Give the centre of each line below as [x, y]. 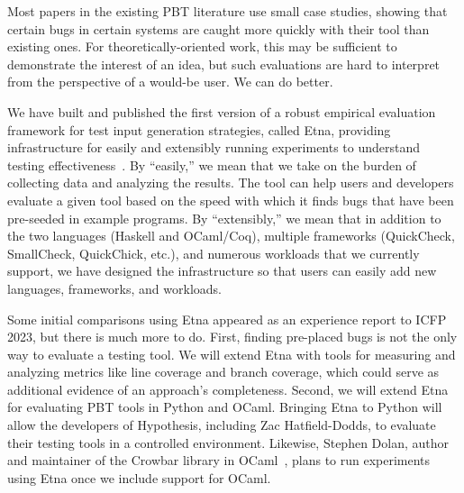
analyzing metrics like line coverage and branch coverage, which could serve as [223, 372]
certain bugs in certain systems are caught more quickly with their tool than [218, 28]
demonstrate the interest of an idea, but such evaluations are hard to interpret [224, 64]
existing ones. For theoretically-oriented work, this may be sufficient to [202, 46]
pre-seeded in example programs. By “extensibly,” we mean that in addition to [224, 218]
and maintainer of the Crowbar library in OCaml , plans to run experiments [219, 460]
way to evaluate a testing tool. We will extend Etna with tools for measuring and [232, 354]
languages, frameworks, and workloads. [114, 288]
